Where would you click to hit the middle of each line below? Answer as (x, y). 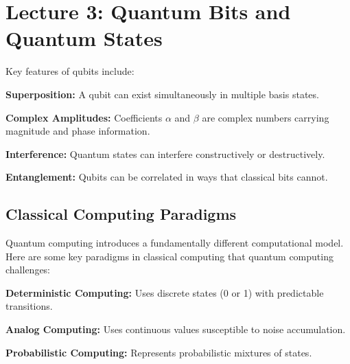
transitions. (29, 306)
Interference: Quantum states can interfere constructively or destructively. (165, 153)
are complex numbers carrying (266, 117)
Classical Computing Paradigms (121, 214)
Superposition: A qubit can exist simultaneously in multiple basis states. (162, 94)
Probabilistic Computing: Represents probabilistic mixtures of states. (159, 352)
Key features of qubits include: (70, 71)
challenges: (28, 270)
